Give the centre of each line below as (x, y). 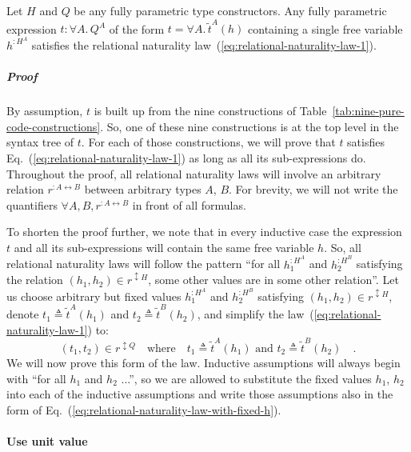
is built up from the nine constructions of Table (210, 111)
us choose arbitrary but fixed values (94, 296)
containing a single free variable (325, 28)
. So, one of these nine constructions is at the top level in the (249, 126)
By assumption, (45, 111)
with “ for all (36, 378)
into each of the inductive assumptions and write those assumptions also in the (200, 394)
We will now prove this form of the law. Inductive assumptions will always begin (204, 362)
